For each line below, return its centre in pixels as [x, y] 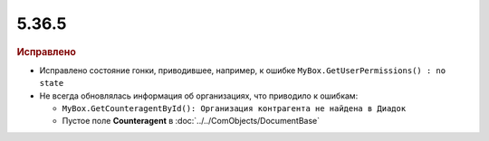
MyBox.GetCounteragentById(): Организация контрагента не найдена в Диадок [234, 108]
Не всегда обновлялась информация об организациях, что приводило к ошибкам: [199, 96]
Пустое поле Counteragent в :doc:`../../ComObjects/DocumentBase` [191, 121]
